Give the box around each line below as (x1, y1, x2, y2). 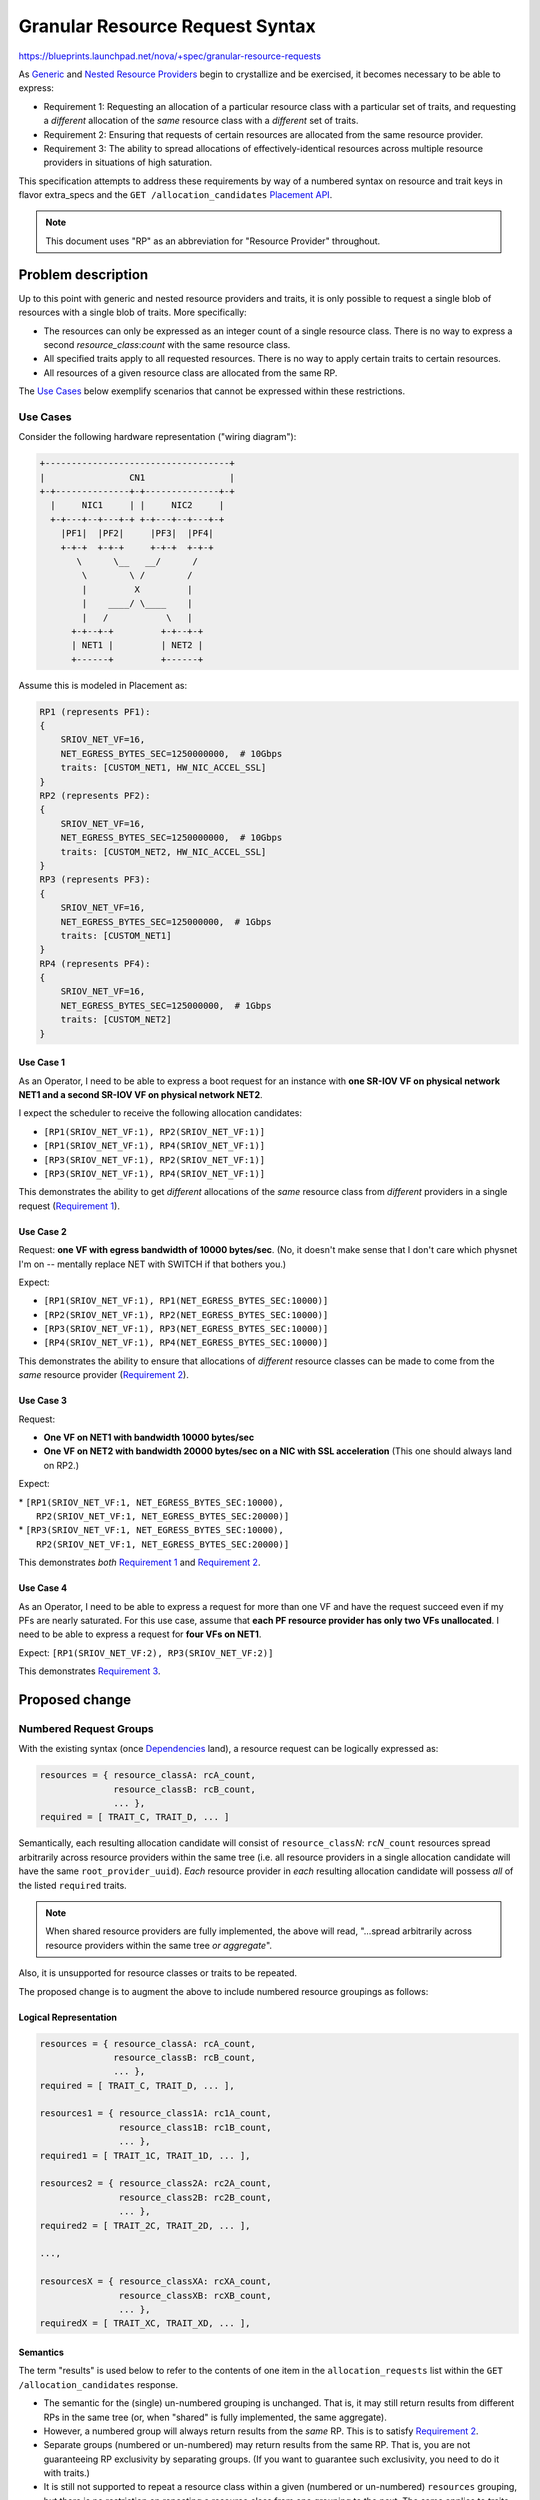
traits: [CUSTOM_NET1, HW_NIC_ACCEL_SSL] (60, 762, 267, 774)
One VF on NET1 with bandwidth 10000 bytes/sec (43, 1431, 255, 1444)
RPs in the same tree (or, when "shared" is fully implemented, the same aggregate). (43, 2411, 387, 2423)
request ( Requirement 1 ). (18, 1200, 120, 1212)
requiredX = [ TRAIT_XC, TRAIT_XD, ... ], (39, 2318, 251, 2329)
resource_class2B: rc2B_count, (118, 2191, 272, 2203)
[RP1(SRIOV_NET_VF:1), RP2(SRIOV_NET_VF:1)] (43, 1126, 266, 1137)
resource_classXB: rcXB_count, (118, 2290, 272, 2301)
